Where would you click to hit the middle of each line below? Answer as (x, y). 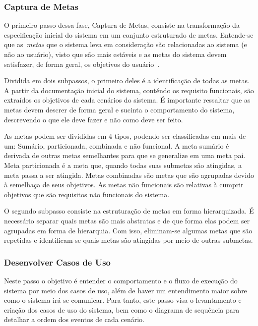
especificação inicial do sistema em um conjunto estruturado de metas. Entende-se (129, 34)
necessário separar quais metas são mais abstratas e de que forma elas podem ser (127, 220)
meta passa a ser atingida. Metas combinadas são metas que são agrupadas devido (129, 175)
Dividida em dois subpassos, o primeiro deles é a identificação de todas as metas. (127, 81)
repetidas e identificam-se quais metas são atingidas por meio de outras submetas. (129, 240)
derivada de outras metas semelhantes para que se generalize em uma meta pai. (125, 155)
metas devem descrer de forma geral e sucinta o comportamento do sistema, (119, 109)
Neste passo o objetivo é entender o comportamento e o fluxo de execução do (121, 280)
